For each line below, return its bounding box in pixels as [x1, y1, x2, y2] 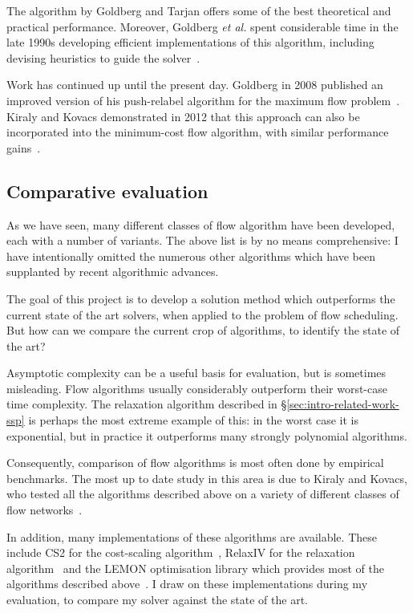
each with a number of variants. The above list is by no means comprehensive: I [6, 232, 399, 249]
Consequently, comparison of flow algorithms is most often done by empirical [6, 454, 384, 471]
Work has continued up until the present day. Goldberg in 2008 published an [6, 76, 383, 93]
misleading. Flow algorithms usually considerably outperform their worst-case [6, 380, 387, 396]
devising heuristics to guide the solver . [6, 49, 200, 66]
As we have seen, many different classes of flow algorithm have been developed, [6, 216, 395, 233]
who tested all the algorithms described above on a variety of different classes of [6, 485, 399, 502]
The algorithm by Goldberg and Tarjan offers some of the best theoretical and [6, 2, 391, 18]
